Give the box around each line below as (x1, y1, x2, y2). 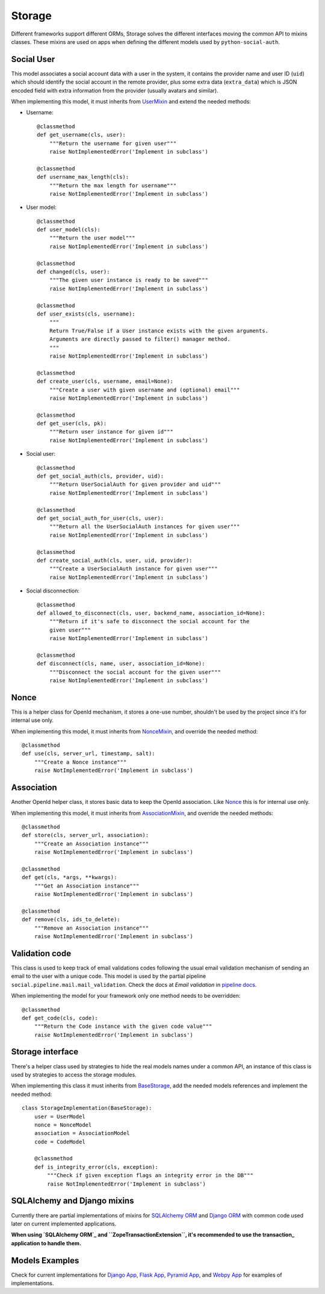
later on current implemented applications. (11, 1220, 117, 1227)
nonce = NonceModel (34, 1121, 92, 1128)
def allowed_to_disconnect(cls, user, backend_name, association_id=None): (37, 609, 265, 617)
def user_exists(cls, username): (37, 311, 135, 317)
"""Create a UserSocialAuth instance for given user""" (49, 565, 218, 572)
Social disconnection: (26, 587, 80, 594)
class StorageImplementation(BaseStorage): (22, 1105, 152, 1112)
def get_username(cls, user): (37, 131, 126, 138)
